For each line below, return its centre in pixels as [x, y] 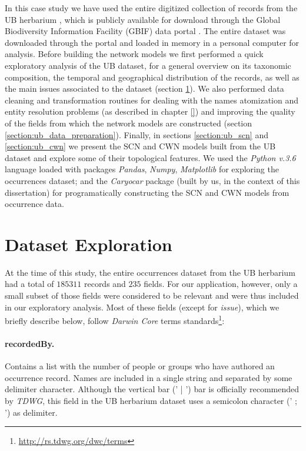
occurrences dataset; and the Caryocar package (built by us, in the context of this [152, 180]
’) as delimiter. [31, 412]
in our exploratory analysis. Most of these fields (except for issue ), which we [142, 307]
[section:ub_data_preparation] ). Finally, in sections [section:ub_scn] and [137, 134]
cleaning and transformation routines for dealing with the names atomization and [152, 100]
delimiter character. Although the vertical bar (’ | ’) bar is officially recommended [152, 389]
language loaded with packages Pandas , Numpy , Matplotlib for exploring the [142, 169]
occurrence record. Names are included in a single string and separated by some [149, 377]
